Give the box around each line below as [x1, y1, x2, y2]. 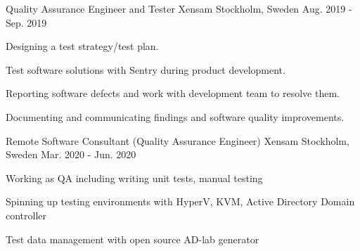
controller [6, 207, 47, 222]
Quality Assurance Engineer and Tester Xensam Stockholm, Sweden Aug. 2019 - [6, 1, 352, 15]
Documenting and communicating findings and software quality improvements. [6, 109, 345, 124]
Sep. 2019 [6, 15, 47, 30]
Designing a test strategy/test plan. [6, 39, 159, 53]
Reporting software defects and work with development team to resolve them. [6, 86, 340, 101]
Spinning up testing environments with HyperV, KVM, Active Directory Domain [6, 194, 355, 209]
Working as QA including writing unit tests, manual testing [6, 170, 263, 185]
